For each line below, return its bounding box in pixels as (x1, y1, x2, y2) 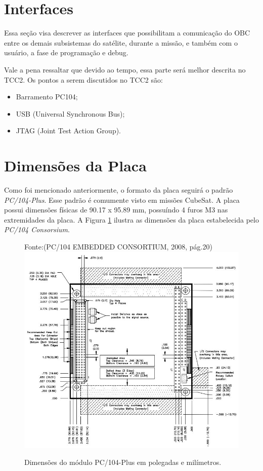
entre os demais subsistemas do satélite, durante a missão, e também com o (4, 37, 238, 48)
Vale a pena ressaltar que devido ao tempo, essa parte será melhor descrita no (4, 64, 246, 75)
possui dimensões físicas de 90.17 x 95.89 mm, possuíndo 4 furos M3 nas (4, 204, 228, 215)
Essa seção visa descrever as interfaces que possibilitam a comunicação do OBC (4, 27, 250, 38)
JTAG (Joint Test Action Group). (16, 125, 121, 136)
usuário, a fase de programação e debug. (4, 47, 128, 58)
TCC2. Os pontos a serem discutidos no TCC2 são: (4, 74, 163, 85)
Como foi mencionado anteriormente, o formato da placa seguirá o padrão (4, 185, 233, 195)
